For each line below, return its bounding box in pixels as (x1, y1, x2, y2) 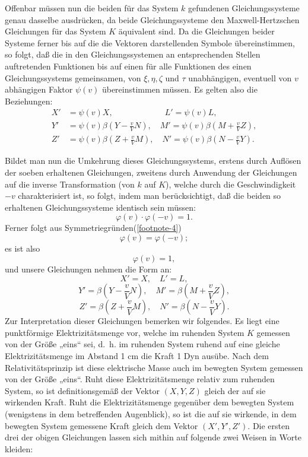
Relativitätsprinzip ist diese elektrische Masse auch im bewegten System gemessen (5, 361, 303, 373)
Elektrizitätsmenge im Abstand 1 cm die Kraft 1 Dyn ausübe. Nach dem (5, 349, 269, 361)
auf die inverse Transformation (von (5, 177, 135, 190)
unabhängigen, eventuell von (188, 71, 292, 84)
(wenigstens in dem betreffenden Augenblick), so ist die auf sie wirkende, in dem (5, 407, 297, 420)
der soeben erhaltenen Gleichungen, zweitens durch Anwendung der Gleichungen (5, 166, 297, 179)
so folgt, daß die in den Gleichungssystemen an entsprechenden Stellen (5, 48, 261, 61)
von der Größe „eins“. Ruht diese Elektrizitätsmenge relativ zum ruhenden (5, 373, 275, 385)
